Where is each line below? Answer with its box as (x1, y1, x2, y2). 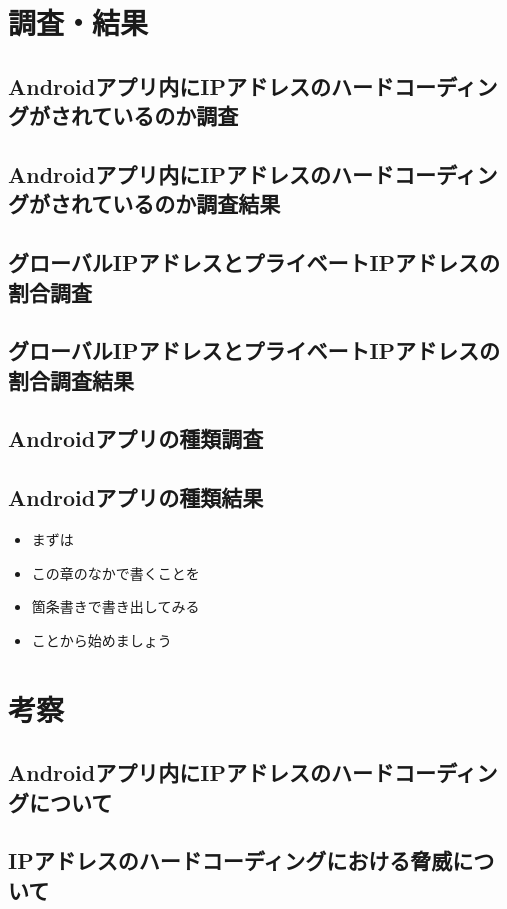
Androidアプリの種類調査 (8, 423, 264, 454)
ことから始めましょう (31, 629, 172, 650)
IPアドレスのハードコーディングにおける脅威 (8, 845, 453, 876)
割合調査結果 (8, 364, 134, 395)
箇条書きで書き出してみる (31, 596, 200, 617)
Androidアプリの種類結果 (8, 482, 264, 513)
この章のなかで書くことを (31, 562, 200, 583)
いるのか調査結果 (112, 188, 281, 219)
